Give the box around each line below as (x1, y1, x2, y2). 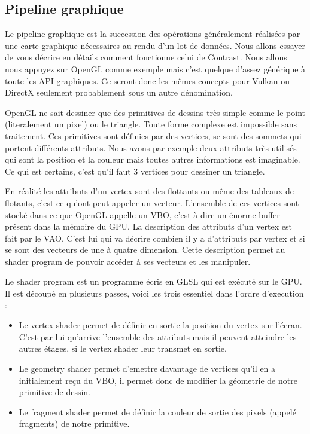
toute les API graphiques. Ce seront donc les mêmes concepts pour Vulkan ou (5, 74, 290, 87)
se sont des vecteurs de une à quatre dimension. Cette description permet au (5, 243, 285, 256)
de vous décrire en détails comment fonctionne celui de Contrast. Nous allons (5, 51, 287, 63)
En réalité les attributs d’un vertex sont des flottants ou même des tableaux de (5, 185, 294, 197)
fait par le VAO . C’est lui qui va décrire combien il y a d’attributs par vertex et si (5, 231, 305, 244)
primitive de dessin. (19, 386, 90, 398)
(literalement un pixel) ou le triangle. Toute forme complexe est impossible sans (5, 118, 297, 130)
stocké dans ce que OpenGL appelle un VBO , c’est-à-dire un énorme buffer (5, 208, 280, 221)
